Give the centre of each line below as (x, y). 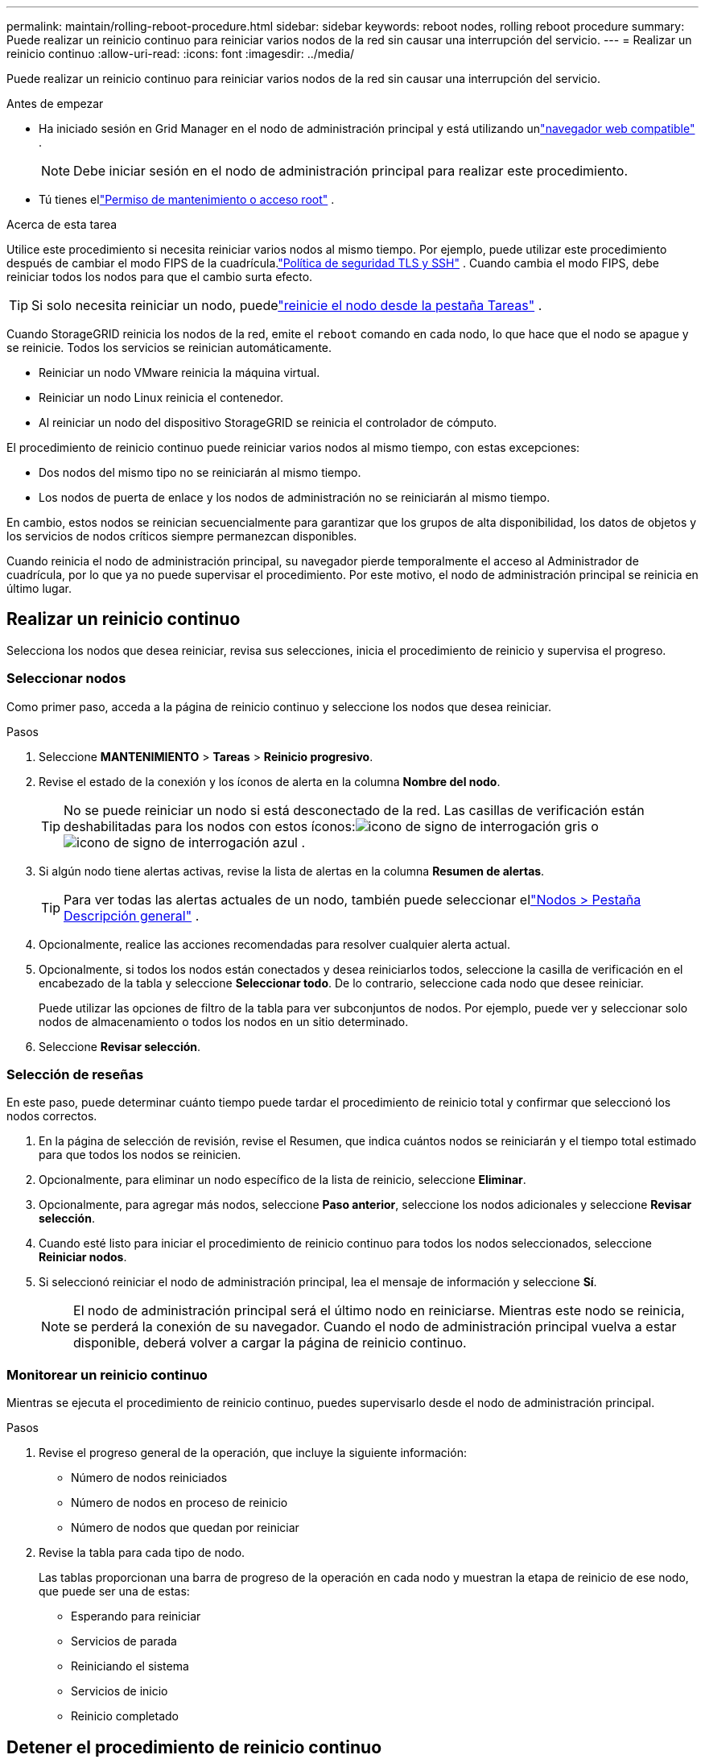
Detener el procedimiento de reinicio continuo (194, 1747)
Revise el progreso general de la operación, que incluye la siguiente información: (253, 1453)
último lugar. (39, 588)
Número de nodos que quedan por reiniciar (185, 1528)
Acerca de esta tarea (62, 224)
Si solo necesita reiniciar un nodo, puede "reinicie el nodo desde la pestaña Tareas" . (287, 305)
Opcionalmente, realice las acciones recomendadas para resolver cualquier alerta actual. (274, 944)
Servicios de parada (124, 1641)
